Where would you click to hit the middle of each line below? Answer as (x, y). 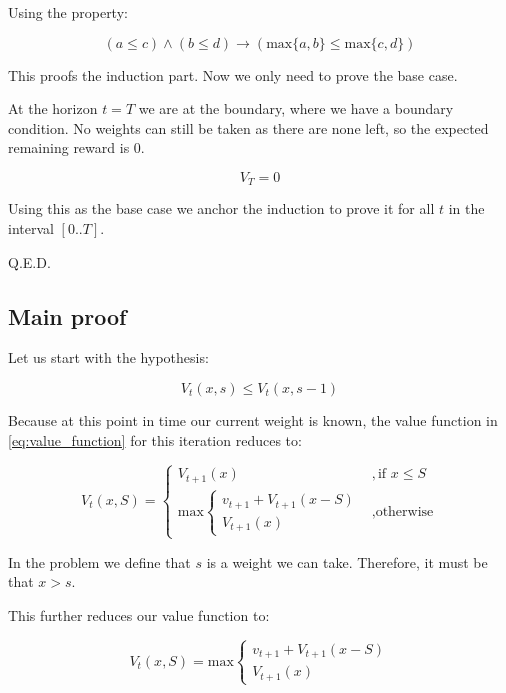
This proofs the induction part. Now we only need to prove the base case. (233, 74)
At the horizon (53, 108)
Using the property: (68, 12)
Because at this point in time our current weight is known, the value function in (253, 420)
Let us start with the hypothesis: (108, 357)
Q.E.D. (29, 261)
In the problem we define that (99, 561)
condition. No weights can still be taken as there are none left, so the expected (248, 127)
